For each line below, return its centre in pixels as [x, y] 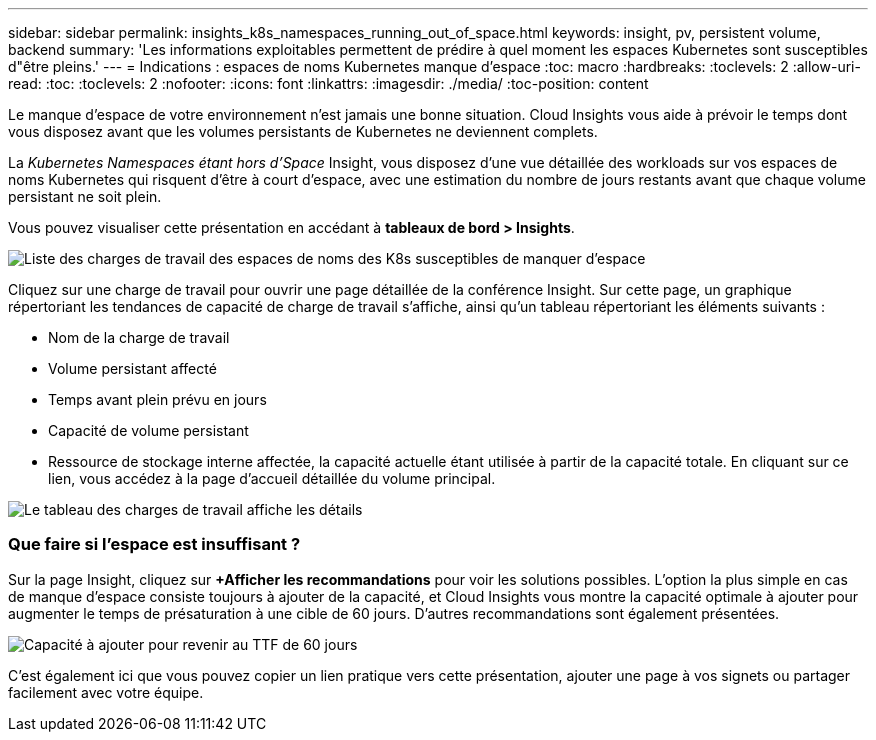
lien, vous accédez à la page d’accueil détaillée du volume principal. [272, 478]
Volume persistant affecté [132, 368]
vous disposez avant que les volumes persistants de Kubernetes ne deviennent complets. [303, 131]
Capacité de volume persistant [148, 430]
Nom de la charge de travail [139, 337]
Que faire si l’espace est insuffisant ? [154, 544]
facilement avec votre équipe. [106, 692]
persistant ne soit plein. [85, 196]
